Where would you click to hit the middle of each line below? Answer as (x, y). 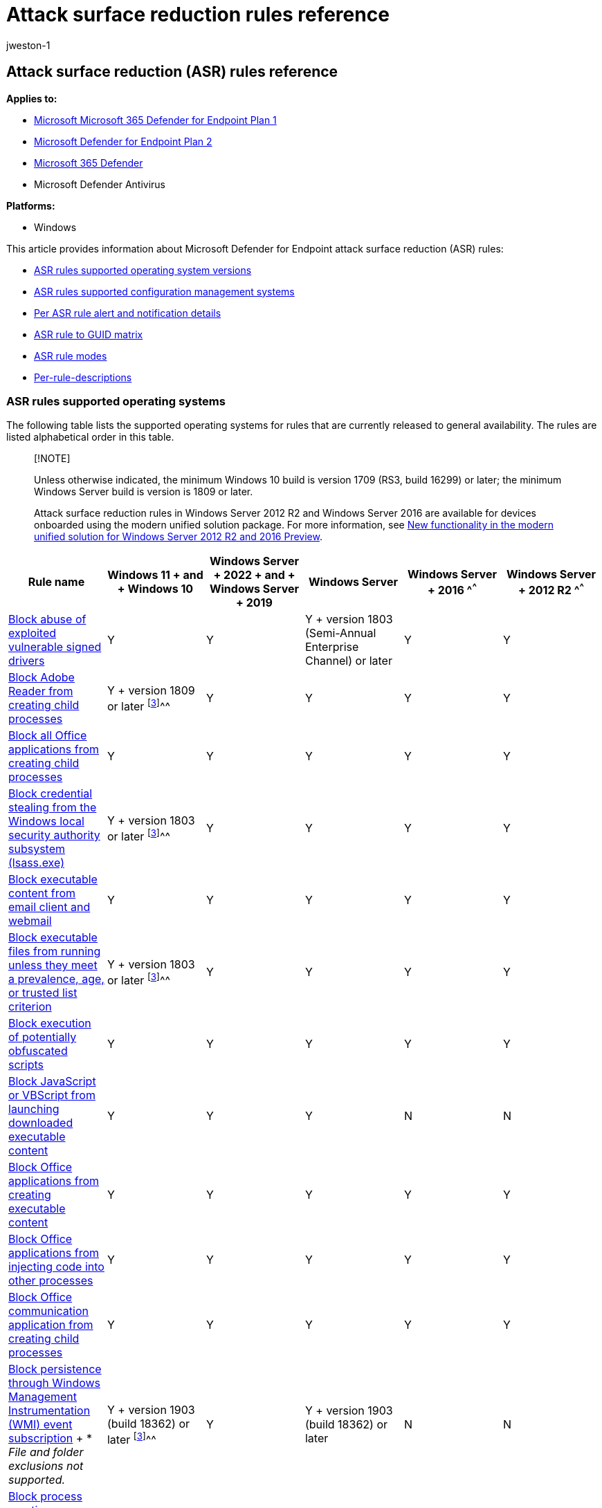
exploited (33, 633)
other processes (51, 1281)
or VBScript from (52, 1095)
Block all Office (48, 736)
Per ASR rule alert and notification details (128, 313)
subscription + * (50, 1438)
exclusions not (46, 1466)
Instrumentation (49, 1411)
